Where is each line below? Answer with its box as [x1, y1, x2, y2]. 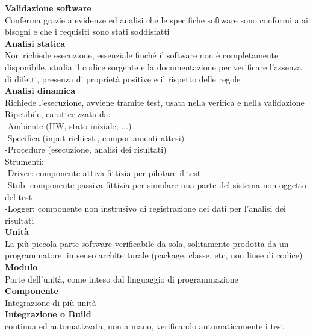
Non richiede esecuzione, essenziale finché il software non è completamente [5, 49, 279, 61]
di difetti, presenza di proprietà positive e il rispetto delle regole [5, 72, 241, 85]
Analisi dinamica [5, 84, 76, 97]
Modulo [5, 261, 38, 273]
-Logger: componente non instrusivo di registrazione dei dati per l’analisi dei [5, 202, 286, 215]
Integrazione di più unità [5, 296, 96, 308]
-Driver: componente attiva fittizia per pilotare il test [5, 166, 201, 179]
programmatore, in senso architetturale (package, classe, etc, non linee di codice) [5, 249, 303, 261]
